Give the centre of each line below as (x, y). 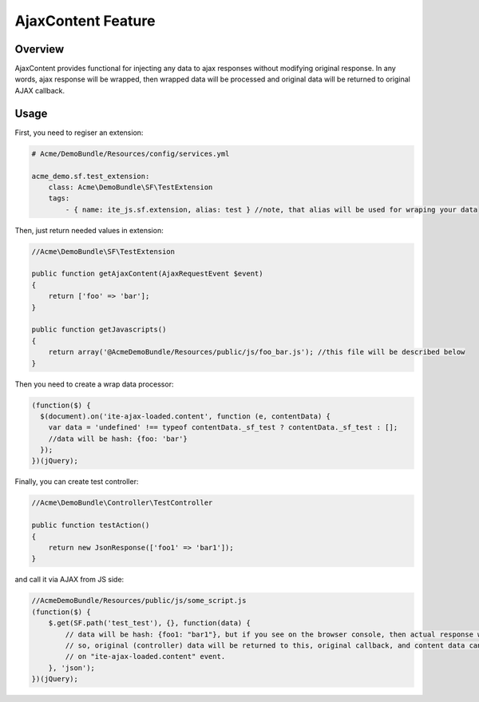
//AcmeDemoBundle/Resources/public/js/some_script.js (139, 601)
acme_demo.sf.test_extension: (91, 176)
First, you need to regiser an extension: (79, 133)
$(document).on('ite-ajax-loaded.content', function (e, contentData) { (186, 416)
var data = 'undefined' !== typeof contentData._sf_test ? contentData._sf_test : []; (223, 428)
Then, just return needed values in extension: (89, 230)
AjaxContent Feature (85, 21)
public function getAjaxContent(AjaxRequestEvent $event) (147, 274)
